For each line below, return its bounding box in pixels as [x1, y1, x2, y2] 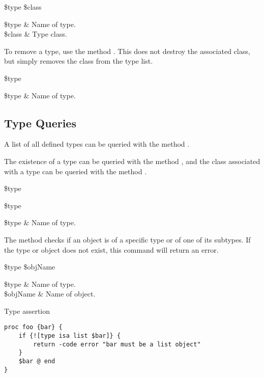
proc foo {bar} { [4, 324, 63, 331]
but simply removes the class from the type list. [4, 56, 153, 66]
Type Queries [4, 115, 76, 130]
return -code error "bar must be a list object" [33, 340, 201, 348]
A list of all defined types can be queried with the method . [4, 139, 190, 149]
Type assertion [4, 305, 50, 316]
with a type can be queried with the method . [4, 166, 147, 176]
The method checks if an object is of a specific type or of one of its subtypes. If [4, 234, 251, 245]
